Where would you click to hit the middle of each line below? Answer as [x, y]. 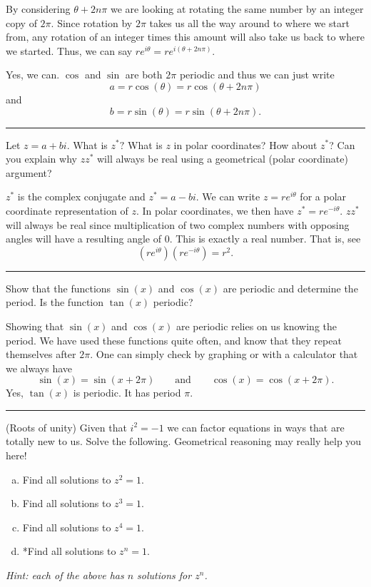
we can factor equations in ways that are [256, 427]
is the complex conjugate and [81, 196]
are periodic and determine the [290, 288]
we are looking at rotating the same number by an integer [237, 9]
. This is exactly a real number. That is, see [265, 239]
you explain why [41, 159]
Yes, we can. [33, 75]
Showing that [35, 326]
